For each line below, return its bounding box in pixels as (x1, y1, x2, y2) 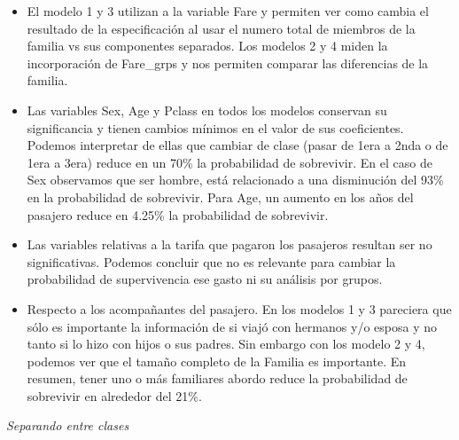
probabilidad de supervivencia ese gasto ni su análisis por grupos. (27, 270, 383, 288)
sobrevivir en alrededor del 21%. (27, 386, 202, 405)
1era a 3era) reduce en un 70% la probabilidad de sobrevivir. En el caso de (27, 153, 432, 171)
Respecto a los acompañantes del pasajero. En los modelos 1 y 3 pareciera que (27, 299, 452, 318)
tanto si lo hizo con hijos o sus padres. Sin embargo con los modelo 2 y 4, (27, 334, 425, 353)
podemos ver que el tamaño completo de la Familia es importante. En (27, 351, 407, 370)
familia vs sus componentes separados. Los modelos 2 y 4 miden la (27, 36, 388, 55)
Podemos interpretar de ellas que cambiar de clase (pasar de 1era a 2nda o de (27, 136, 448, 154)
